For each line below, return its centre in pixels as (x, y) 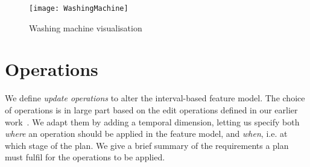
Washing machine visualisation (86, 27)
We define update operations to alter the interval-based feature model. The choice (155, 98)
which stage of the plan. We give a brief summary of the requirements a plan (147, 145)
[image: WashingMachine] (79, 8)
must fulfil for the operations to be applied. (85, 157)
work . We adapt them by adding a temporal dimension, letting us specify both (152, 121)
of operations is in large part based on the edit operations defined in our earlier (151, 109)
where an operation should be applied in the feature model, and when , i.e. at (146, 134)
